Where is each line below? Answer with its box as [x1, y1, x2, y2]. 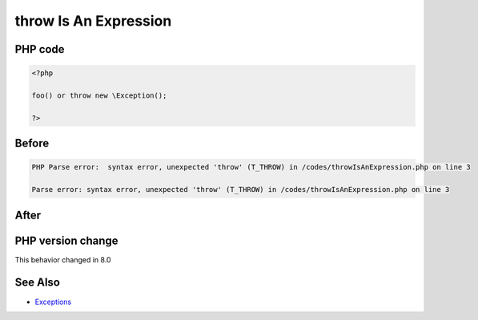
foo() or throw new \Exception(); [31, 90, 167, 100]
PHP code [14, 42, 65, 56]
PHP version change [14, 234, 119, 247]
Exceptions [34, 297, 72, 306]
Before [14, 137, 50, 150]
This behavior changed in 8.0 [14, 254, 111, 264]
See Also [14, 276, 60, 290]
